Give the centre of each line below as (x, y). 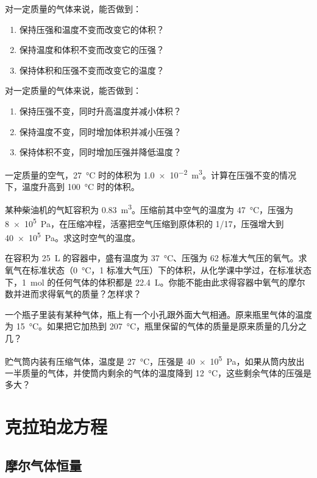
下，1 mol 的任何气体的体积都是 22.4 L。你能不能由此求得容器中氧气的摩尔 (155, 282)
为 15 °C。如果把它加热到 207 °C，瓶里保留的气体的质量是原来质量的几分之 (156, 326)
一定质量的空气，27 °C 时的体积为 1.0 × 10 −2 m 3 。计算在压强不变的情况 (151, 174)
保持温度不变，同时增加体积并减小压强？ (100, 131)
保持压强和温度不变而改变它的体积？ (92, 29)
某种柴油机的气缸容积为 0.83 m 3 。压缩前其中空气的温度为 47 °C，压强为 (149, 208)
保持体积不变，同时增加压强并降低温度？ (100, 152)
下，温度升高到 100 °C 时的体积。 (72, 186)
